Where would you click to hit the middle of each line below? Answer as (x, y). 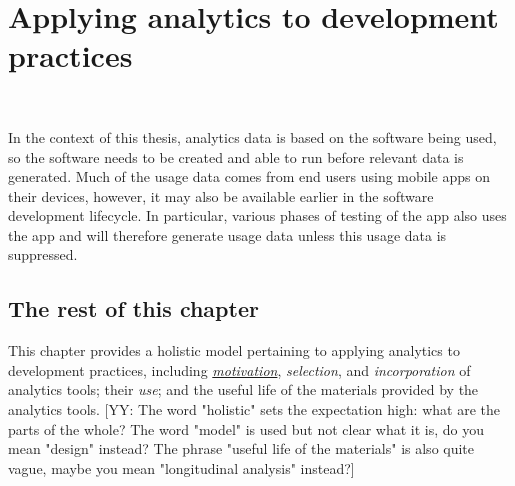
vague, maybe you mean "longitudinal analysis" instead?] (181, 467)
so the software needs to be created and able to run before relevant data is (236, 156)
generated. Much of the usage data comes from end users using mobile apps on (249, 176)
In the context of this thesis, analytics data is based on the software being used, (252, 136)
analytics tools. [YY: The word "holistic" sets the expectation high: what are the (254, 409)
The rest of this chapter (133, 308)
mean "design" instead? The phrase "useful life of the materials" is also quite (241, 448)
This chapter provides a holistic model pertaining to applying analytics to (234, 350)
